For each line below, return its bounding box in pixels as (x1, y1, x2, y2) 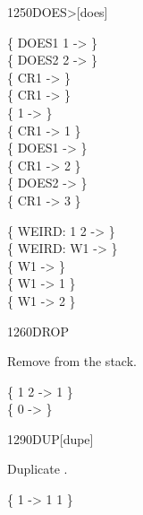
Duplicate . (7, 459, 68, 478)
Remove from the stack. (7, 352, 137, 371)
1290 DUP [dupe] (7, 429, 94, 448)
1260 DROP (7, 321, 70, 340)
